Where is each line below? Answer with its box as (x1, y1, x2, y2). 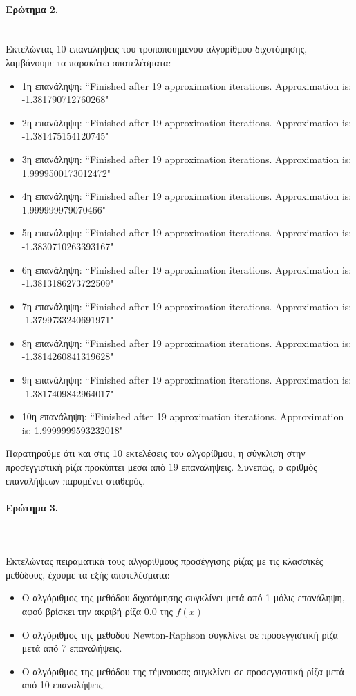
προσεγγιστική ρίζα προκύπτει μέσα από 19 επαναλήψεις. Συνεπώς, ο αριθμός (6, 460, 317, 474)
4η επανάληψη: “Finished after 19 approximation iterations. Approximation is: (21, 189, 352, 203)
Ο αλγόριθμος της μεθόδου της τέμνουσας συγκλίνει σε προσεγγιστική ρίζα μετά (21, 664, 344, 678)
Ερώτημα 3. (6, 500, 59, 514)
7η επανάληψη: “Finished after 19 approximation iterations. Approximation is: (21, 299, 352, 313)
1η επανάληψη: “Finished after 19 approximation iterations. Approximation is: (21, 78, 352, 93)
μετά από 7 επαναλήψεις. (21, 641, 122, 655)
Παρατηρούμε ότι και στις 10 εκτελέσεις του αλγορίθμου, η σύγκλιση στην (6, 446, 306, 460)
